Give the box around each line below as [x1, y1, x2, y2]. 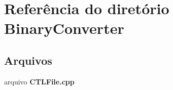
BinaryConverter [4, 18, 124, 38]
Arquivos [4, 52, 52, 68]
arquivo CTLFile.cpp [4, 76, 75, 86]
